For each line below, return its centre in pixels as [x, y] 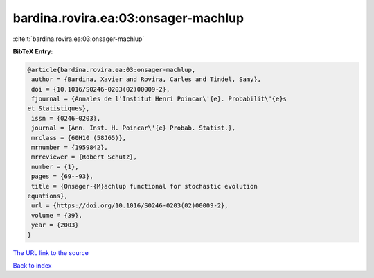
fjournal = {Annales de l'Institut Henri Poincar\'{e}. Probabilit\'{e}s [159, 99]
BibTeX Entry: [33, 51]
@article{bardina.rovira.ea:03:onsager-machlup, [112, 70]
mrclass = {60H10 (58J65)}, [79, 138]
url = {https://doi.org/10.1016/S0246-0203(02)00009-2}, [130, 206]
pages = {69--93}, [62, 176]
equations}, [48, 196]
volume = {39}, [57, 215]
